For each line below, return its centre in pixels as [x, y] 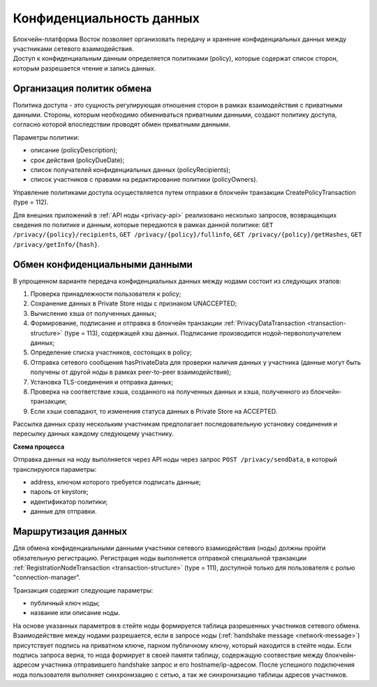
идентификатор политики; [69, 501]
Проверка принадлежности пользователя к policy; [106, 294]
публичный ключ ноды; [65, 603]
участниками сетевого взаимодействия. [73, 48]
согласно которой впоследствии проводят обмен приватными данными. [122, 124]
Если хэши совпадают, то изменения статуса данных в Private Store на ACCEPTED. [154, 411]
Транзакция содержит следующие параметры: [83, 590]
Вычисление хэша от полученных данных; [94, 313]
